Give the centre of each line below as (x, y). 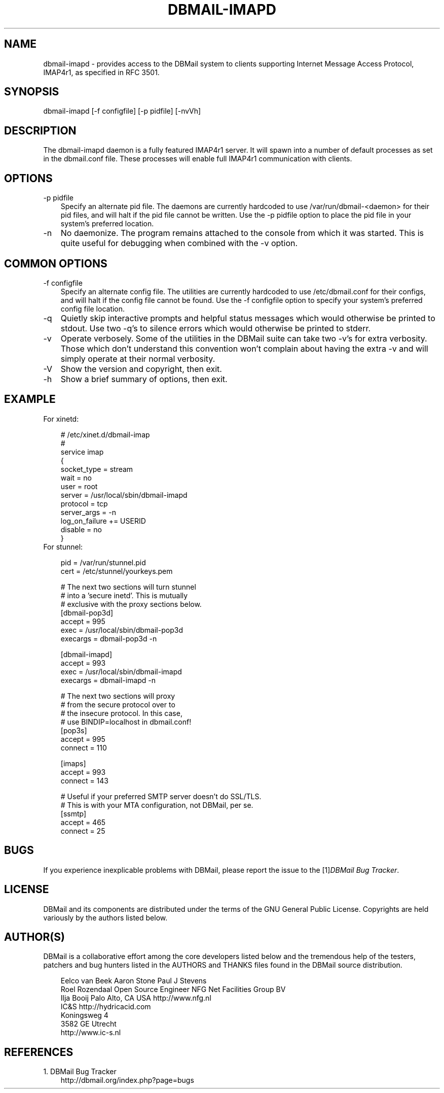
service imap (82, 452)
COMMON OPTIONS (56, 263)
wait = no (76, 477)
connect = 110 (84, 747)
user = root (79, 486)
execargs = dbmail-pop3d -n (109, 638)
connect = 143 (84, 780)
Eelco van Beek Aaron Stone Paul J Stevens (134, 981)
